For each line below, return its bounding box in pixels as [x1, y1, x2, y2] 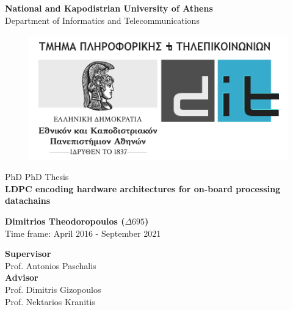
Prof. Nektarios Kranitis [5, 295, 95, 308]
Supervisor [5, 247, 51, 260]
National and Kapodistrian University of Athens [5, 2, 213, 14]
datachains [5, 194, 51, 207]
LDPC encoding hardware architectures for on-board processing [5, 182, 281, 195]
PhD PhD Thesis [5, 170, 69, 183]
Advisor [5, 271, 38, 284]
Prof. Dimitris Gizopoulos [5, 283, 101, 295]
